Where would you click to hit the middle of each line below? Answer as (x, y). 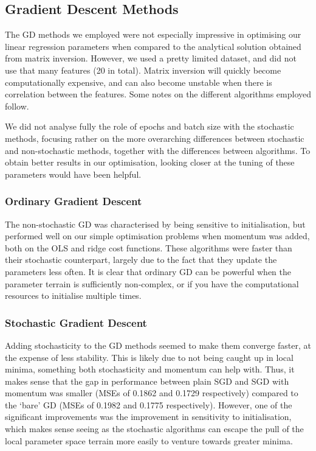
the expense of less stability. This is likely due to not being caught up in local (149, 357)
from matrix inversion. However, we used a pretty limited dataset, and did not (151, 58)
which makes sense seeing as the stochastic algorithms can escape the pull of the (154, 429)
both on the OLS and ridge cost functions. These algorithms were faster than (149, 247)
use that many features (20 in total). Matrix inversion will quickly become (143, 70)
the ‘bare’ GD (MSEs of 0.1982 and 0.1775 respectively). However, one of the (149, 404)
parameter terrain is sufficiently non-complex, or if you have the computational (152, 283)
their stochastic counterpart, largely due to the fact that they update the (141, 260)
